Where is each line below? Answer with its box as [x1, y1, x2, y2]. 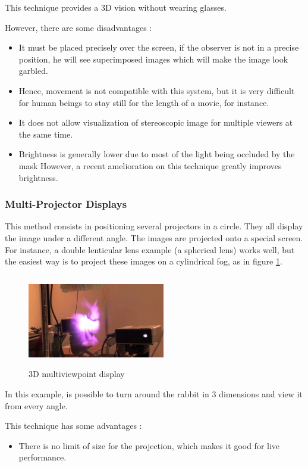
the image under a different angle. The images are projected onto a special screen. [5, 231, 303, 244]
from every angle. [5, 399, 68, 412]
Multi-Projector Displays [5, 197, 127, 211]
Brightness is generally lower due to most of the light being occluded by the [18, 148, 295, 160]
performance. [18, 451, 67, 463]
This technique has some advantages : [5, 419, 142, 432]
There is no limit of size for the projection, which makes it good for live [18, 439, 280, 452]
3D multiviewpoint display [29, 368, 125, 380]
